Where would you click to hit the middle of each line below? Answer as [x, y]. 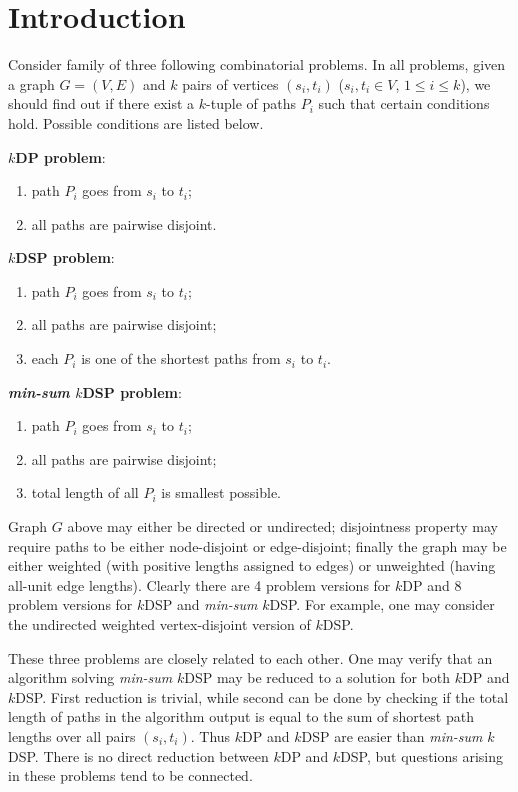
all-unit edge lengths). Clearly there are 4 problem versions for [199, 584]
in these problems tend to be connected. [130, 775]
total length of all [85, 492]
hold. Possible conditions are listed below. [136, 122]
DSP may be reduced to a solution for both [317, 677]
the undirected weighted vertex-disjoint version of [159, 624]
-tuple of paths [251, 103]
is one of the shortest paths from [181, 358]
